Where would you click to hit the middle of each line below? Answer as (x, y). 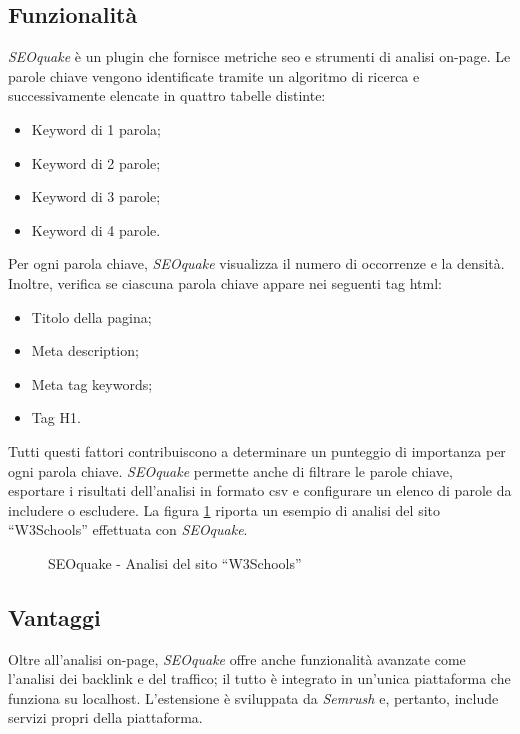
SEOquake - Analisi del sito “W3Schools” (175, 562)
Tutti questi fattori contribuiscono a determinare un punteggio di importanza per (257, 450)
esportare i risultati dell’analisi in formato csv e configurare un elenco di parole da (260, 490)
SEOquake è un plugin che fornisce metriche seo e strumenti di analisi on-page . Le (259, 56)
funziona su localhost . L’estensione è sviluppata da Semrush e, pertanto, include (253, 697)
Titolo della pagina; (91, 316)
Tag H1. (56, 417)
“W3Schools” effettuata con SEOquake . (128, 529)
